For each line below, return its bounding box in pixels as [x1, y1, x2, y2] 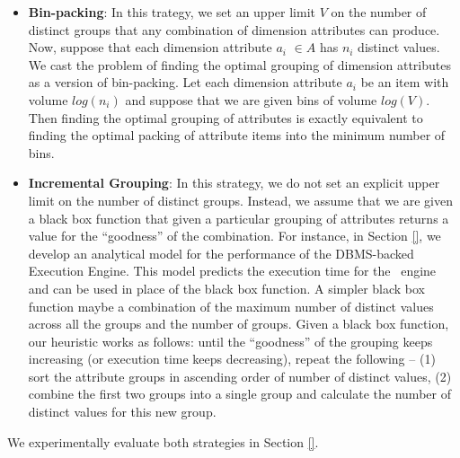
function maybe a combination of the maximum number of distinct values [28, 296, 434, 315]
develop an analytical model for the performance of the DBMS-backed [28, 243, 414, 262]
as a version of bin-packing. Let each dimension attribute [28, 73, 342, 92]
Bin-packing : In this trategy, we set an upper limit [28, 3, 315, 21]
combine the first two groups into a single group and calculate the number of [28, 384, 451, 403]
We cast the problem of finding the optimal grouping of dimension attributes [28, 55, 451, 74]
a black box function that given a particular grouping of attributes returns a [28, 208, 449, 227]
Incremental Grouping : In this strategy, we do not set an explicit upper [28, 173, 440, 192]
